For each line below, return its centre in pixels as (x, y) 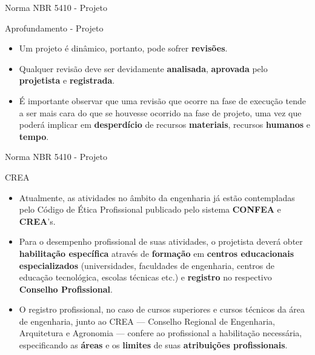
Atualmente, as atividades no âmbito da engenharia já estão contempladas (157, 197)
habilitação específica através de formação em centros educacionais (157, 253)
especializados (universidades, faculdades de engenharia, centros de (147, 265)
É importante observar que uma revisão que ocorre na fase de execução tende (162, 100)
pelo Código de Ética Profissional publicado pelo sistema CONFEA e (150, 209)
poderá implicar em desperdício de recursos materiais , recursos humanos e (164, 124)
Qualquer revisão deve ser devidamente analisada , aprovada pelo (143, 68)
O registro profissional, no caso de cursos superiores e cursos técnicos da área (162, 309)
